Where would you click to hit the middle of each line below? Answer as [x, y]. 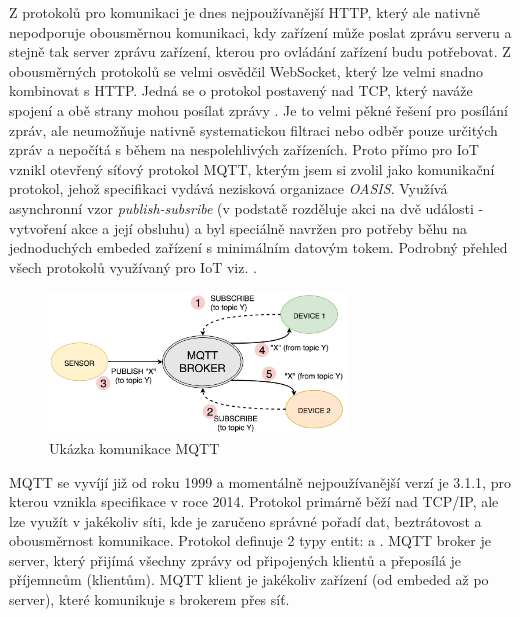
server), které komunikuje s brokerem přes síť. [149, 599]
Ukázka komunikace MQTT [134, 447]
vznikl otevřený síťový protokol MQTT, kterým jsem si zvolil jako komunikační [252, 168]
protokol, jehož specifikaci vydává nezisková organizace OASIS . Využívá [228, 188]
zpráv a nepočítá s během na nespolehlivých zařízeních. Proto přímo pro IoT [244, 149]
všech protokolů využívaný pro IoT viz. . [133, 266]
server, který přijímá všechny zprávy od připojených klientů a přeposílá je [235, 559]
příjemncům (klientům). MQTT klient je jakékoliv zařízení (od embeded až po [249, 579]
